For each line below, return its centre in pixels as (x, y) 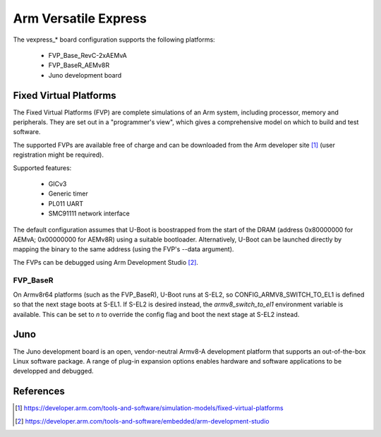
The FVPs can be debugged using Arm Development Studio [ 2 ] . (106, 262)
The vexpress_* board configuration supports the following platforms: (114, 40)
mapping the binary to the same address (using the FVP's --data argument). (123, 249)
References (39, 391)
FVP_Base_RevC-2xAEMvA (87, 55)
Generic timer (68, 193)
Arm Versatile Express (80, 18)
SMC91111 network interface (89, 214)
